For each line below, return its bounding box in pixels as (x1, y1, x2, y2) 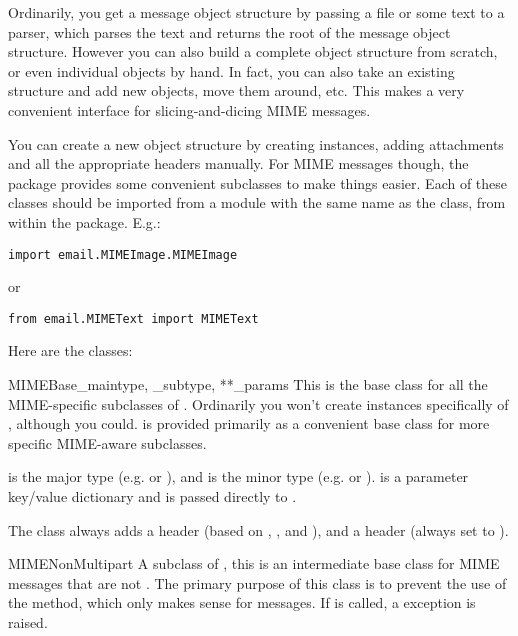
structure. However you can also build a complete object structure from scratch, (8, 41, 498, 62)
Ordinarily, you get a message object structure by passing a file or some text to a (8, 2, 505, 22)
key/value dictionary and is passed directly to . (8, 486, 297, 506)
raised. (8, 611, 48, 632)
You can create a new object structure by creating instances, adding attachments (8, 133, 504, 154)
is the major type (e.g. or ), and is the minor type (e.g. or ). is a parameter (8, 466, 469, 487)
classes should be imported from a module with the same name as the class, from (8, 192, 506, 213)
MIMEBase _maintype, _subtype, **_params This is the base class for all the (8, 374, 488, 395)
